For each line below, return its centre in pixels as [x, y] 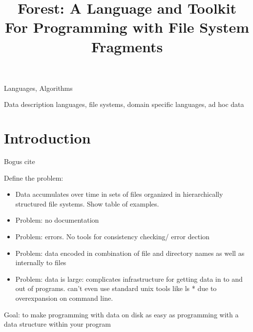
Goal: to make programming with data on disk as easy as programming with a [121, 314]
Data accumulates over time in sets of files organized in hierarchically [119, 194]
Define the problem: [34, 177]
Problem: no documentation [57, 220]
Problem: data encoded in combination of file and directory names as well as [130, 253]
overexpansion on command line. [64, 298]
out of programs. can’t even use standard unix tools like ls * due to [116, 288]
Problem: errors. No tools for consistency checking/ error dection [112, 237]
